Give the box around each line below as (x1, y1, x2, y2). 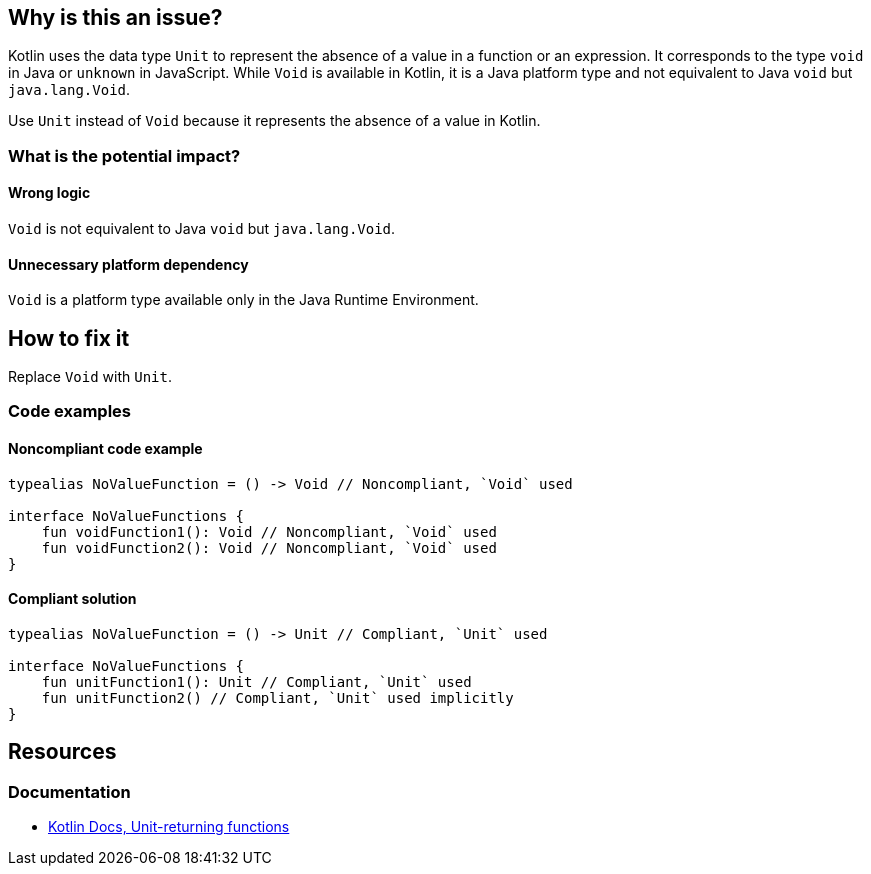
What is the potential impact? (8, 145, 241, 166)
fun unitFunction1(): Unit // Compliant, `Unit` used (41, 673, 472, 690)
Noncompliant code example (8, 440, 203, 458)
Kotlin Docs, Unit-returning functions (48, 818, 290, 836)
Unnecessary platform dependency (8, 255, 249, 273)
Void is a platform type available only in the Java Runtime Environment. (8, 291, 479, 309)
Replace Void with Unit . (8, 368, 172, 386)
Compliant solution (8, 590, 137, 608)
